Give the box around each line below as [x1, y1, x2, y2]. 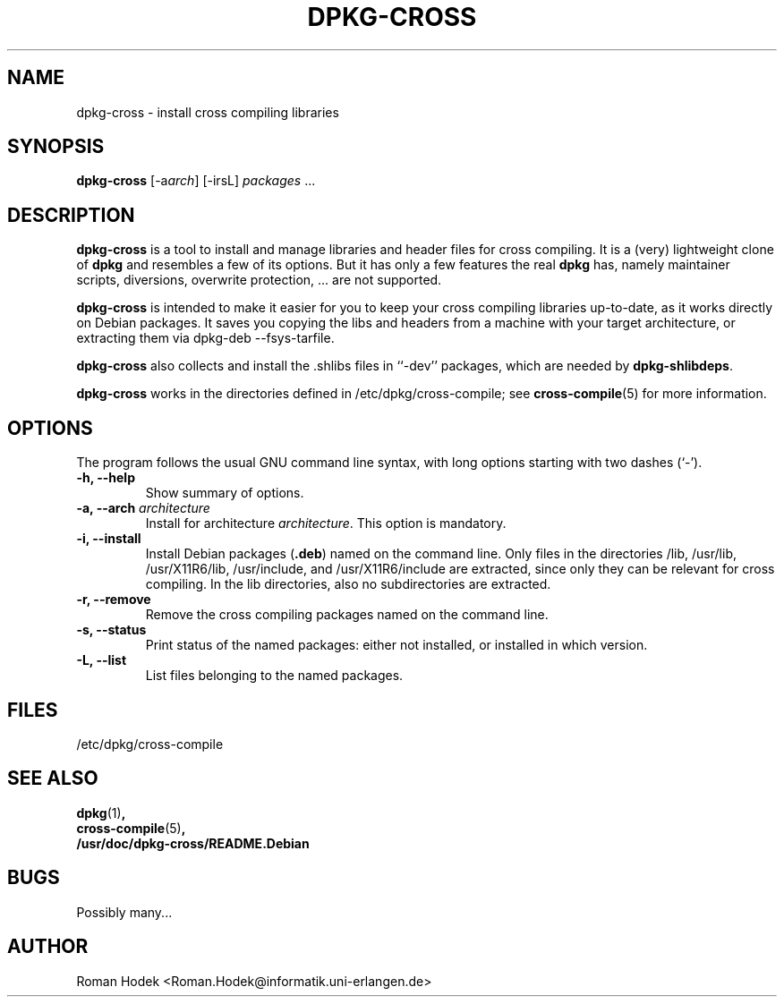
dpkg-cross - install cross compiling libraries [76, 104, 339, 120]
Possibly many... [76, 904, 173, 920]
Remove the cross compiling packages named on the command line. [145, 607, 549, 623]
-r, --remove [76, 591, 151, 608]
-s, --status [76, 622, 147, 638]
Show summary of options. [145, 485, 304, 501]
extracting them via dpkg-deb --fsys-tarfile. [76, 330, 335, 346]
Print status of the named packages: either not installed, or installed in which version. [145, 637, 648, 653]
